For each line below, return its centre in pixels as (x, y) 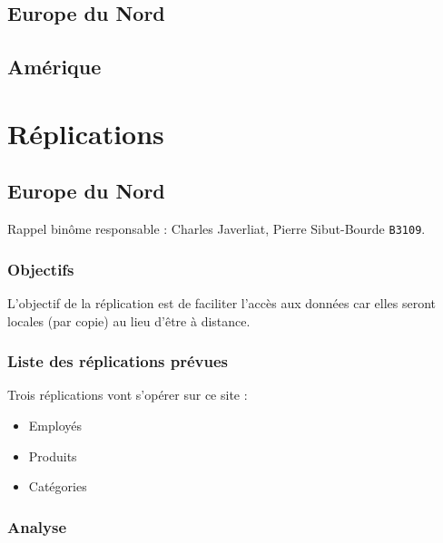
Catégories (58, 486)
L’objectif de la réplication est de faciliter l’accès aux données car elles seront (222, 303)
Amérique (54, 67)
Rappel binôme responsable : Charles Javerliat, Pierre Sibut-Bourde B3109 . (217, 229)
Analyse (37, 526)
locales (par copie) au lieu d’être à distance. (129, 320)
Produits (53, 456)
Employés (55, 426)
